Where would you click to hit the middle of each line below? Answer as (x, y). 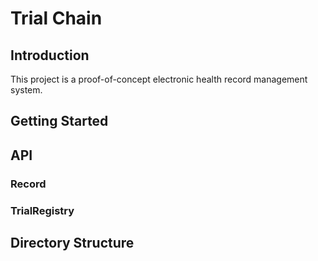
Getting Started (59, 121)
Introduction (50, 55)
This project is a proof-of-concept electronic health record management (159, 79)
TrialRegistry (42, 210)
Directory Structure (72, 243)
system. (26, 90)
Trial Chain (56, 18)
